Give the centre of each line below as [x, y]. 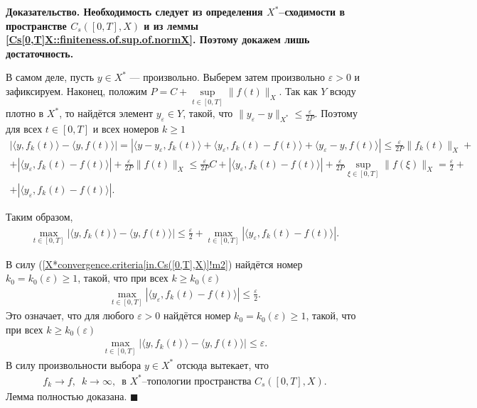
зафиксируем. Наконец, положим [76, 90]
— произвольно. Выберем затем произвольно [227, 77]
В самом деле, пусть [50, 77]
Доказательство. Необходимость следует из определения [134, 11]
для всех [24, 128]
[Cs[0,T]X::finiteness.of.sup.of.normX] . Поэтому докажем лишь [158, 39]
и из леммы [171, 25]
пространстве [36, 25]
